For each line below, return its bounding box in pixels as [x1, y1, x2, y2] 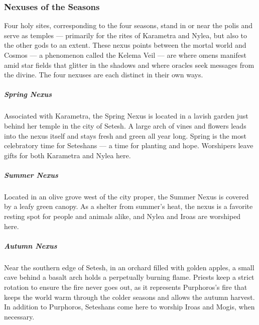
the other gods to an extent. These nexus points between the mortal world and [4, 40, 246, 50]
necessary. [4, 311, 35, 321]
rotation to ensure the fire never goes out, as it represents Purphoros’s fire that [4, 282, 247, 292]
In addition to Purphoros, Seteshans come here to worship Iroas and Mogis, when [4, 301, 255, 312]
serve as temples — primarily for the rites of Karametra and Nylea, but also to [4, 30, 247, 40]
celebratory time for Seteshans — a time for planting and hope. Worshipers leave [4, 140, 253, 151]
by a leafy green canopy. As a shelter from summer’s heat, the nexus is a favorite [4, 201, 253, 211]
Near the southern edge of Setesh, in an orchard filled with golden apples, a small [4, 262, 254, 272]
